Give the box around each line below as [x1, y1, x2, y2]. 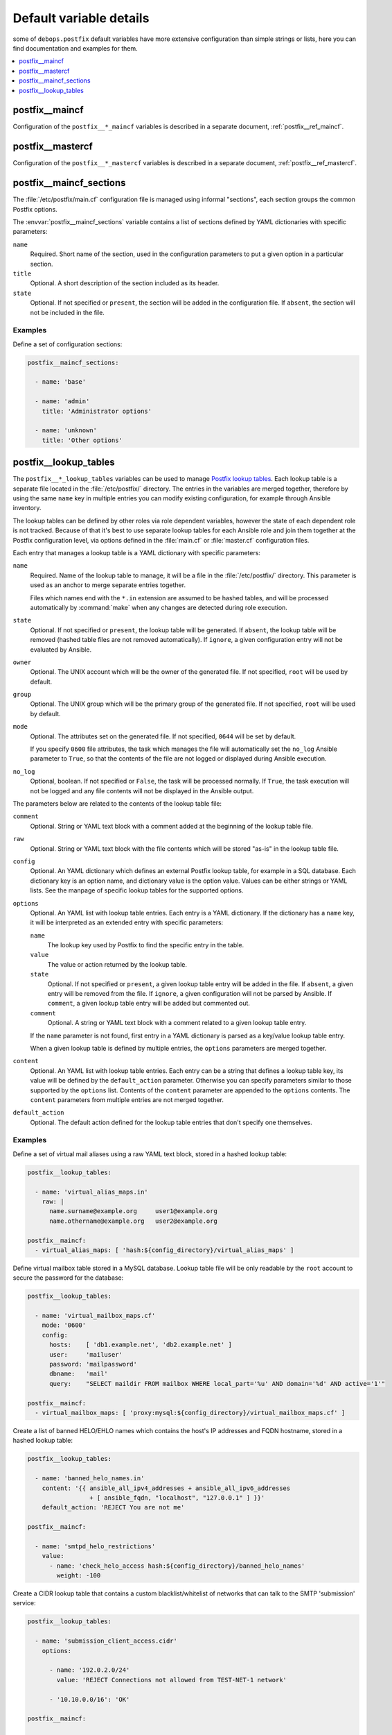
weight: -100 [56, 1572, 101, 1580]
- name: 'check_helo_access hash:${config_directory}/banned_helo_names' [49, 1561, 305, 1570]
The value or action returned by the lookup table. [47, 960, 187, 968]
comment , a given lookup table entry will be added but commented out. [47, 999, 251, 1008]
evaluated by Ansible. [30, 645, 92, 654]
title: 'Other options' [42, 436, 123, 444]
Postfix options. [12, 205, 58, 213]
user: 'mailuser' [49, 1351, 123, 1358]
